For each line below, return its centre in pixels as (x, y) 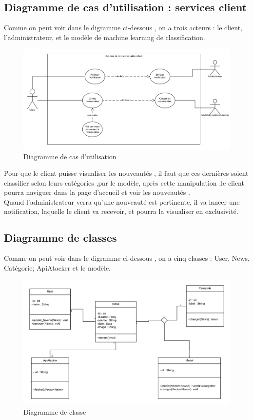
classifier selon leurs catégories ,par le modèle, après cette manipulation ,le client (124, 182)
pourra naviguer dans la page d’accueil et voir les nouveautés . (97, 192)
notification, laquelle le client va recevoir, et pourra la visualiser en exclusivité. (121, 211)
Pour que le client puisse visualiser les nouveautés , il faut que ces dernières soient (126, 173)
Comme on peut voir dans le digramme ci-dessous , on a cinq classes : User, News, (127, 258)
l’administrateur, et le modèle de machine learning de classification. (105, 37)
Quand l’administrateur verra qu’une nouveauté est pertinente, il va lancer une (122, 201)
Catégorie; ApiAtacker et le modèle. (57, 267)
